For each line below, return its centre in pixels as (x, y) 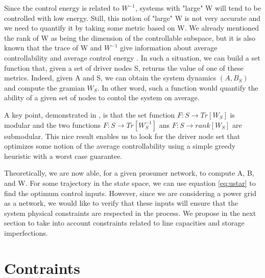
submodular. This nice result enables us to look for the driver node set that (122, 136)
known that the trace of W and (53, 48)
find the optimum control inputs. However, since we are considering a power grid (130, 193)
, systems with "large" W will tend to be (198, 8)
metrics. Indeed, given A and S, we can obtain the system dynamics (110, 78)
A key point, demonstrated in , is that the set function (90, 114)
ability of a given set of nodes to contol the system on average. (102, 98)
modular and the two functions (53, 124)
